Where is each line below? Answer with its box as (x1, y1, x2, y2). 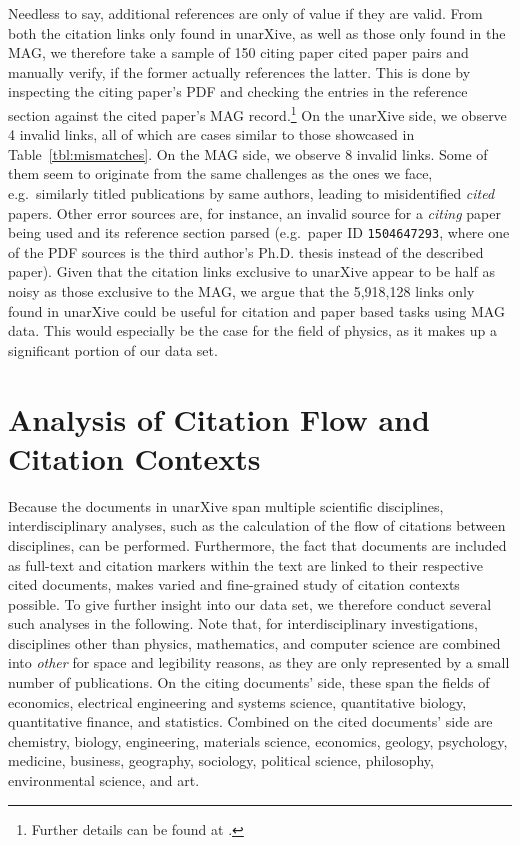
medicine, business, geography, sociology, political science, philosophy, (8, 750, 434, 771)
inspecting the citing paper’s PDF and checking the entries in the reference (8, 81, 468, 102)
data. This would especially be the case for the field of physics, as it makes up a (8, 320, 497, 341)
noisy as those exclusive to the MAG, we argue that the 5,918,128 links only (8, 281, 475, 302)
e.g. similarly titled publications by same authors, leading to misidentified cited (8, 183, 495, 203)
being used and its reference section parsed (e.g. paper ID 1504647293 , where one (8, 222, 510, 243)
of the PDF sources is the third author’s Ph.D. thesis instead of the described (8, 241, 484, 262)
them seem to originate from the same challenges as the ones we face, (8, 163, 433, 184)
